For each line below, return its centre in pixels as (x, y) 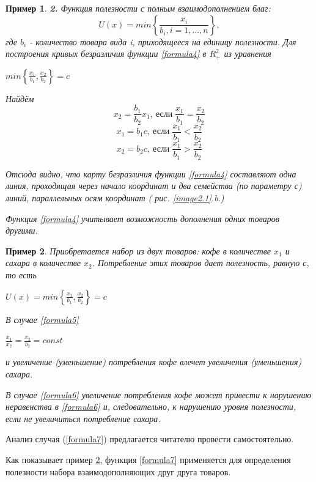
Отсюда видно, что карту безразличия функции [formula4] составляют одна (151, 173)
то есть (21, 274)
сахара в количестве (43, 263)
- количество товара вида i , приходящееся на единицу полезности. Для (163, 41)
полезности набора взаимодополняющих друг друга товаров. (118, 471)
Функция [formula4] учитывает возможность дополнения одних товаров (142, 218)
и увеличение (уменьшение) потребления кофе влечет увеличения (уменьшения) (154, 362)
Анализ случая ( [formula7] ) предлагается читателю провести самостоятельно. (150, 439)
